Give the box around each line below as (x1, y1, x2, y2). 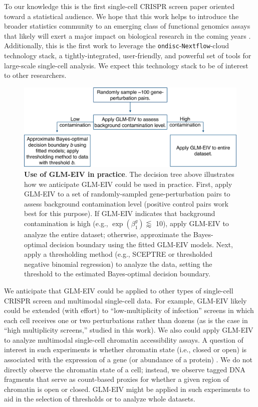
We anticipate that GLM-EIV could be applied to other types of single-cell (4, 285, 233, 295)
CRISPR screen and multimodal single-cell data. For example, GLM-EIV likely (4, 295, 247, 306)
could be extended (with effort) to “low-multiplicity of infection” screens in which (4, 305, 254, 316)
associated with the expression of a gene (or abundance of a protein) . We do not (4, 354, 252, 365)
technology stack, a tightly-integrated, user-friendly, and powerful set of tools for (4, 50, 251, 61)
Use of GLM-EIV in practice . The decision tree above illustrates (24, 168, 234, 179)
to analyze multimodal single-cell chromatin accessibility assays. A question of (4, 334, 243, 345)
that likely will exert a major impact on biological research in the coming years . (4, 30, 251, 41)
